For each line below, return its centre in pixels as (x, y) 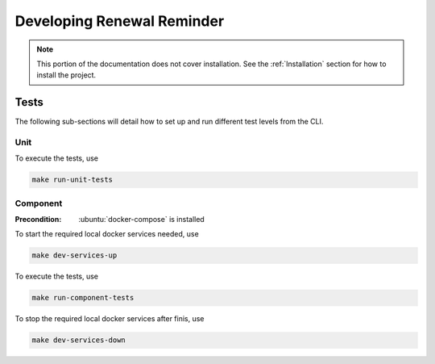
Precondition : (38, 220)
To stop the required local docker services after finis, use (110, 319)
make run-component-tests (83, 298)
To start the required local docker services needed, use (107, 234)
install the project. (66, 75)
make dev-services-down (79, 340)
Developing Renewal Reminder (120, 21)
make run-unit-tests (72, 180)
